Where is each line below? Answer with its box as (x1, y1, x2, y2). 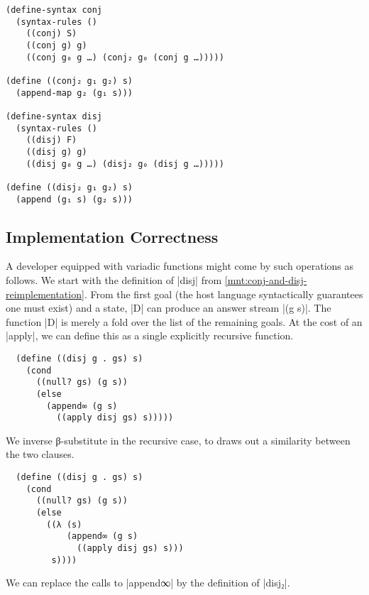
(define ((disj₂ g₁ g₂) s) (6, 182, 133, 192)
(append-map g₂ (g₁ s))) (16, 87, 133, 98)
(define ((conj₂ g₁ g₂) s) (6, 75, 133, 86)
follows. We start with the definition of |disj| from (6, 272, 222, 287)
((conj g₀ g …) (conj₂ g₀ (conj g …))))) (26, 52, 224, 62)
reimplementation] (6, 286, 84, 301)
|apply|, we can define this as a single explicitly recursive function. (6, 328, 294, 343)
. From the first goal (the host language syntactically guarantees (84, 286, 363, 301)
